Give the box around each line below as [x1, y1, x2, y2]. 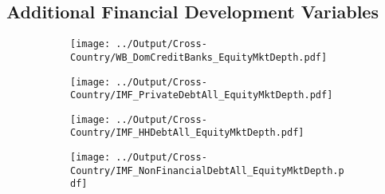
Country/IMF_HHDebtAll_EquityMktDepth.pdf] [70, 127, 304, 139]
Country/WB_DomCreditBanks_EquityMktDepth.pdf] [70, 51, 328, 63]
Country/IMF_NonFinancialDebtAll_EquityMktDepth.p [70, 164, 344, 176]
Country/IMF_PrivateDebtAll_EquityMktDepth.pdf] [70, 89, 333, 101]
